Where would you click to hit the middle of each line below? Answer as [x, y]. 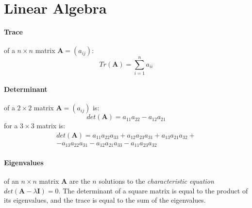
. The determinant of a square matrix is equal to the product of [153, 190]
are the [80, 181]
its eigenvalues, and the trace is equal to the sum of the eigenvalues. [105, 200]
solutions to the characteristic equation [156, 181]
